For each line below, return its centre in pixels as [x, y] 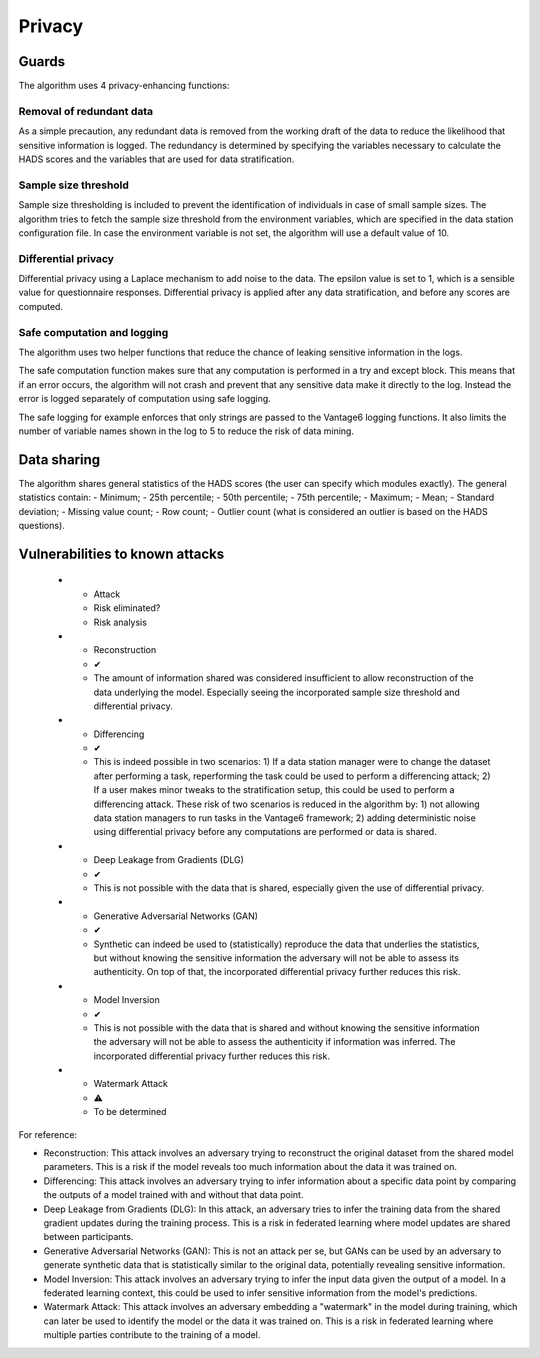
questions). [41, 525]
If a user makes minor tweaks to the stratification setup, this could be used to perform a [274, 790]
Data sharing [59, 459]
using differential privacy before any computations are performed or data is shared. [265, 832]
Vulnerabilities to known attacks [121, 553]
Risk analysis [120, 622]
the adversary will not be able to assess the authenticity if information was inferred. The [274, 1042]
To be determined [130, 1112]
